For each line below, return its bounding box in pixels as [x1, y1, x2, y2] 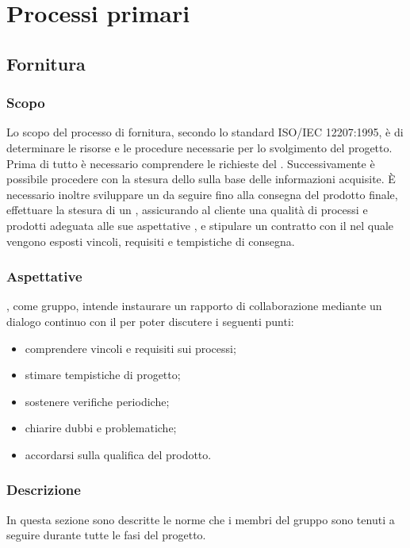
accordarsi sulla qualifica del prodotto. [25, 446, 212, 462]
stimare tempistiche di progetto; [25, 366, 181, 383]
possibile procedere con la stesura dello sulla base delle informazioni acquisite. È [6, 171, 396, 187]
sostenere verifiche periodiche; [25, 393, 170, 409]
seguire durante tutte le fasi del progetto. [6, 527, 206, 543]
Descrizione [6, 480, 81, 500]
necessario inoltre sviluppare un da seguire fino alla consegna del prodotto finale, [6, 186, 398, 202]
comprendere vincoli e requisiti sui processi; [25, 339, 236, 356]
